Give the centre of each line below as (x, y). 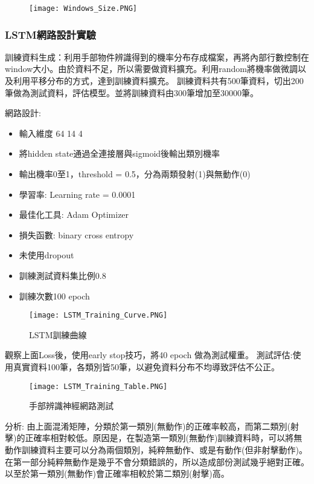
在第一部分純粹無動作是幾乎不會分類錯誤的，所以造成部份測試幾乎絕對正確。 (157, 461)
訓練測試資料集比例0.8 (62, 275)
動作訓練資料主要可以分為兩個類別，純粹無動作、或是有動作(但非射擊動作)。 (156, 450)
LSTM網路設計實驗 (50, 34)
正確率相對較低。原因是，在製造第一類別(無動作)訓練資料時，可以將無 (164, 438)
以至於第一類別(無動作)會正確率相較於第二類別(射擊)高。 (117, 473)
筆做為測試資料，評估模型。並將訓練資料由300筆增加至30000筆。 (132, 92)
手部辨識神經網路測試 (71, 406)
